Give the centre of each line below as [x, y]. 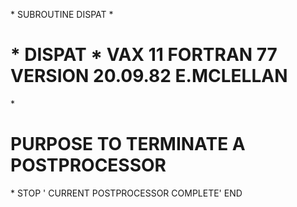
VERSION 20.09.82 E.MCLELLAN [149, 76]
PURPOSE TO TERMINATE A [128, 144]
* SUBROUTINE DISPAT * [62, 14]
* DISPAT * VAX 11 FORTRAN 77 [144, 55]
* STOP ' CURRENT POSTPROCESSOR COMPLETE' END [126, 193]
